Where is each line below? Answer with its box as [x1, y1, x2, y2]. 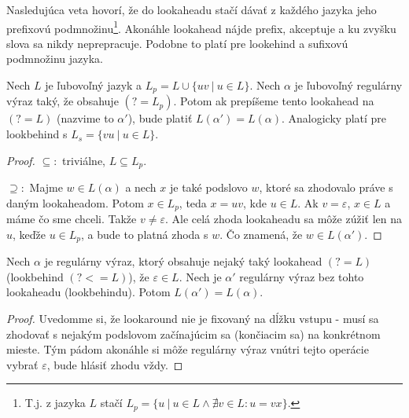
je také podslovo [170, 179, 248, 196]
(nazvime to [56, 110, 114, 126]
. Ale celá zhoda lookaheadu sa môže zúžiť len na [164, 211, 402, 227]
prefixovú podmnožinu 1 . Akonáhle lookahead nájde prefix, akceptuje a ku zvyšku [6, 17, 396, 36]
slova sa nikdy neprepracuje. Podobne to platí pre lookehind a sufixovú [6, 35, 348, 51]
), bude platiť [127, 110, 193, 126]
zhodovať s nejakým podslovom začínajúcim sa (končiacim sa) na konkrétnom [6, 325, 381, 342]
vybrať [6, 356, 39, 372]
